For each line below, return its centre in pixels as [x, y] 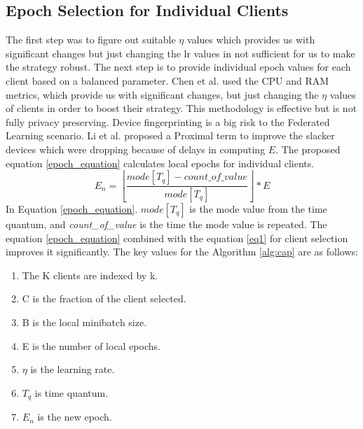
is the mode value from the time [258, 209]
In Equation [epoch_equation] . [72, 209]
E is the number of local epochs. [91, 345]
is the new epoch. [75, 417]
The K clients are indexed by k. [90, 275]
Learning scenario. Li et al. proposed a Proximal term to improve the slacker [170, 135]
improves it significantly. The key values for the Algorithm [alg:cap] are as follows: [182, 252]
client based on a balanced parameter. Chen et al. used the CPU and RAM [167, 80]
